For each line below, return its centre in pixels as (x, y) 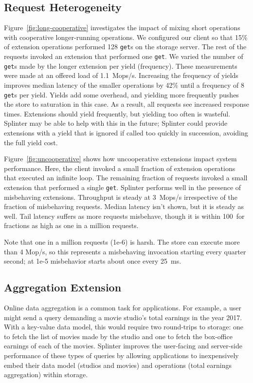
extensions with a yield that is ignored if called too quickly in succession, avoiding (126, 132)
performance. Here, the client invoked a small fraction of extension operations (120, 168)
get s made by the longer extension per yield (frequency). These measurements (121, 66)
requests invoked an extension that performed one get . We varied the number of (124, 56)
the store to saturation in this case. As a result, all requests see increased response (126, 104)
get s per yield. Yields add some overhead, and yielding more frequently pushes (121, 94)
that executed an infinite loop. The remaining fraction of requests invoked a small (126, 178)
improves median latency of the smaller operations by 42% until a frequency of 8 (124, 85)
